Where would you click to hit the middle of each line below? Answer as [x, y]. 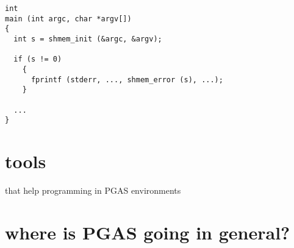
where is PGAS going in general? [148, 232]
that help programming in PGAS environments [93, 190]
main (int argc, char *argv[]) [68, 19]
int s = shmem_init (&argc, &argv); [88, 39]
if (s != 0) [38, 59]
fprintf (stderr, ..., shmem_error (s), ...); [127, 80]
